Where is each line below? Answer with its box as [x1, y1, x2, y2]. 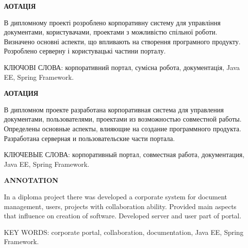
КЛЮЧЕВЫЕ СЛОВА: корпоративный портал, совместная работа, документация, [4, 149, 245, 159]
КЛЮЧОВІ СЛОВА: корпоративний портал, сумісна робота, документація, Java [4, 62, 240, 72]
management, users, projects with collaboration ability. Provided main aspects [4, 201, 237, 211]
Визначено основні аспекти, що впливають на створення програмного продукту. [4, 36, 241, 46]
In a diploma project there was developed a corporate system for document [4, 191, 228, 201]
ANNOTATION [4, 175, 59, 185]
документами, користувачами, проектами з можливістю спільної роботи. [4, 27, 217, 37]
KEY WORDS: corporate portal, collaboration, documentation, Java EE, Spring [4, 227, 244, 237]
